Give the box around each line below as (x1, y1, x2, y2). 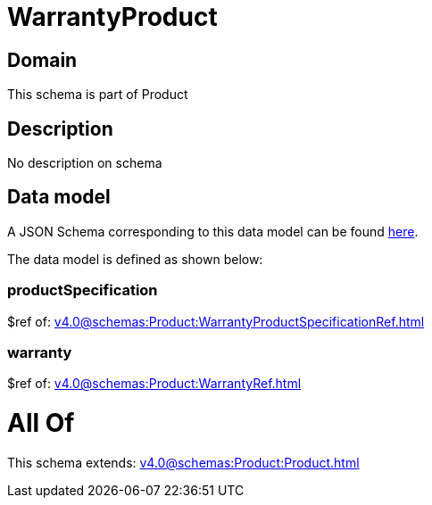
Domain (7, 48, 78, 71)
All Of (7, 408, 75, 439)
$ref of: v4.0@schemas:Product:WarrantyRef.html (7, 376, 302, 392)
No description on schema (7, 155, 162, 171)
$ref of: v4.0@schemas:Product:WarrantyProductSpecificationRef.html (7, 313, 425, 329)
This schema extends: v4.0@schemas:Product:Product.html (7, 454, 360, 470)
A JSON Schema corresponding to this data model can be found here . (7, 223, 419, 239)
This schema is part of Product (7, 87, 188, 103)
